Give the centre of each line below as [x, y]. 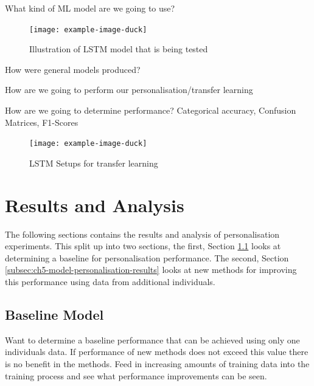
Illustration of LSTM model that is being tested [119, 49]
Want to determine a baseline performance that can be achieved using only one [152, 339]
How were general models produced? [73, 69]
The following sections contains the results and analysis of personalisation [142, 234]
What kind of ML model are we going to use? [90, 8]
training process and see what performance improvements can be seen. [136, 375]
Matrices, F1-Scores [42, 122]
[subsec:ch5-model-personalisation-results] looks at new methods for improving [151, 270]
